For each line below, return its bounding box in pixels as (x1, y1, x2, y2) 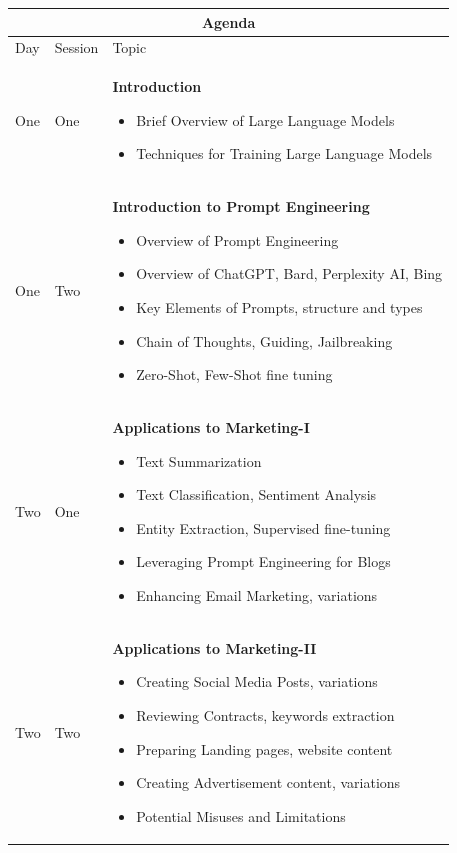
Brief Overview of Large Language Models (136, 109, 395, 130)
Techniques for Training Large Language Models (136, 143, 433, 164)
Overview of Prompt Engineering (136, 229, 339, 250)
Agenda (201, 11, 256, 32)
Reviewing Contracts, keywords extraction (136, 705, 395, 726)
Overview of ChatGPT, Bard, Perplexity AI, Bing (136, 263, 443, 284)
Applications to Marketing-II (112, 637, 317, 658)
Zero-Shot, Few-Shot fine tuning (136, 364, 333, 385)
